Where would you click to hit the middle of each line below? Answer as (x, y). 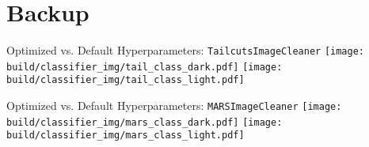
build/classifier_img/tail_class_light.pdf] (126, 80)
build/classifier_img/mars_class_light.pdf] (126, 136)
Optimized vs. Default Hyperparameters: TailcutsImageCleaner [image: (186, 50)
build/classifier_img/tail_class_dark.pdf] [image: (145, 67)
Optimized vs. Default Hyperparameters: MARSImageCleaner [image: (174, 106)
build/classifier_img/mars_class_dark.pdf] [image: (145, 122)
